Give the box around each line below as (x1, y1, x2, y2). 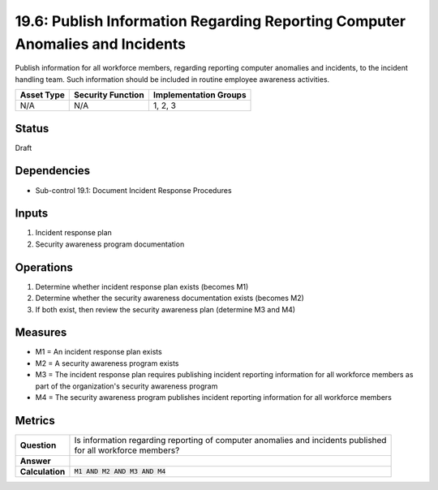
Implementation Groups (152, 89, 247, 101)
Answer (19, 455, 52, 466)
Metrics (15, 414, 56, 428)
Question (19, 439, 57, 450)
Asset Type (19, 89, 65, 101)
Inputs (15, 207, 49, 221)
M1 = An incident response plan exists (35, 347, 162, 357)
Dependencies (15, 164, 91, 178)
